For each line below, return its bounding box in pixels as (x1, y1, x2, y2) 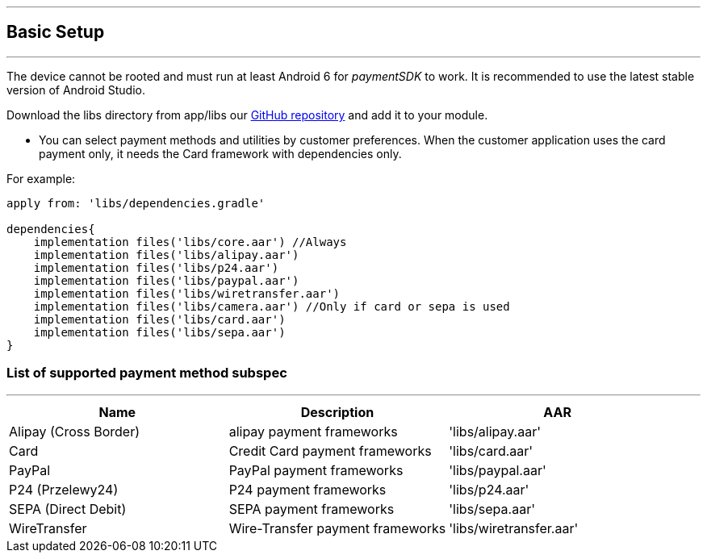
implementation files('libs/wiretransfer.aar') (33, 286, 341, 300)
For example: (6, 171, 76, 186)
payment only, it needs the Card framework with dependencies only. (39, 146, 402, 161)
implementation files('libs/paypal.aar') (33, 273, 299, 287)
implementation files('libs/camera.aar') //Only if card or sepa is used (33, 299, 510, 313)
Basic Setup (6, 22, 105, 43)
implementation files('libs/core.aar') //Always (33, 235, 347, 248)
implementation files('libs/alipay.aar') (33, 248, 299, 261)
